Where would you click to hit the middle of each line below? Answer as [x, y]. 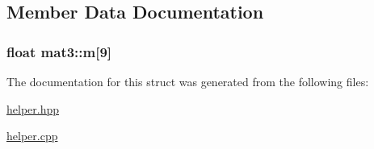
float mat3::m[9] [59, 51]
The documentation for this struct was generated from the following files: [188, 81]
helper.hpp [33, 108]
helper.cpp [32, 136]
